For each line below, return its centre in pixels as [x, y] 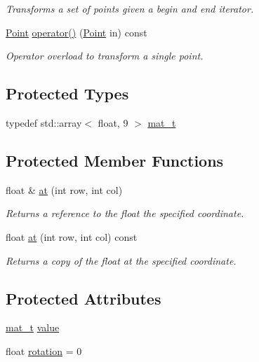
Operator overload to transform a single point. [105, 56]
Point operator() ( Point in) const [77, 32]
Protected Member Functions [115, 160]
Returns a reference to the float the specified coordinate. [125, 213]
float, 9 [113, 122]
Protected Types [67, 93]
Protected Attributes [84, 298]
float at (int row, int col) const [72, 236]
